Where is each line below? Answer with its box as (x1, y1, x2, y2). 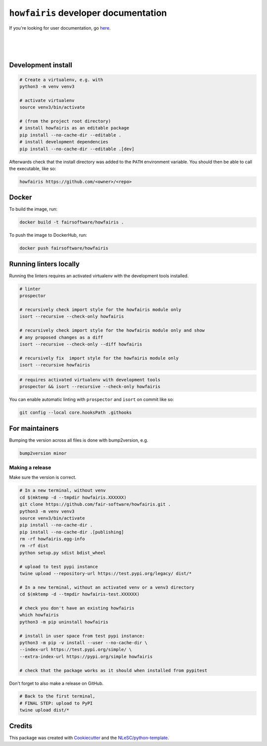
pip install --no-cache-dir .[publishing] (19, 529, 124, 535)
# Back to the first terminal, (19, 694, 96, 699)
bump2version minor (19, 450, 67, 456)
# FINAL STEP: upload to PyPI (19, 700, 93, 706)
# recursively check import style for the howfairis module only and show (19, 328, 205, 333)
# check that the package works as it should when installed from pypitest (19, 667, 208, 673)
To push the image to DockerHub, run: (9, 232, 88, 238)
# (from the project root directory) (19, 119, 111, 124)
